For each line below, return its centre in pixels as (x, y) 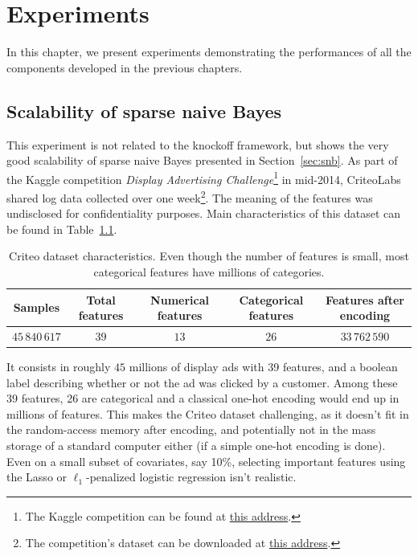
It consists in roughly (59, 367)
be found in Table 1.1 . (62, 229)
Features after (365, 299)
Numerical (180, 299)
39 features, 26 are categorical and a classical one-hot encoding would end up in (203, 398)
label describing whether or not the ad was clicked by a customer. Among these (202, 382)
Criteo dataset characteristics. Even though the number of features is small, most (209, 256)
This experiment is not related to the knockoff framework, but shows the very (198, 144)
